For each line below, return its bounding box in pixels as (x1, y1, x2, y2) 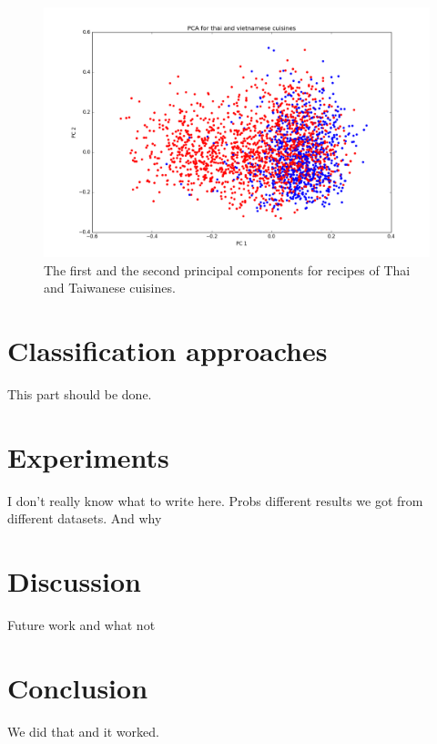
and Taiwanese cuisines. (44, 278, 176, 297)
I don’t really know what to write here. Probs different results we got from (7, 491, 423, 510)
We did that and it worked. (7, 721, 159, 740)
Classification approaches (7, 332, 328, 369)
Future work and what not (7, 615, 156, 635)
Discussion (7, 563, 141, 600)
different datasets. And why (7, 509, 162, 528)
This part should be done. (7, 385, 152, 404)
